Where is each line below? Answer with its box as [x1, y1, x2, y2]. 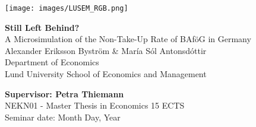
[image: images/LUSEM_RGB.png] [5, 4, 128, 12]
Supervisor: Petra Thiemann [5, 87, 124, 100]
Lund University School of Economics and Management [5, 68, 207, 80]
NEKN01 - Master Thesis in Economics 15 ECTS [5, 99, 185, 112]
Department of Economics [5, 56, 99, 68]
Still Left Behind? [5, 21, 80, 33]
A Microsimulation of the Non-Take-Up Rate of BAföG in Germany [5, 33, 251, 45]
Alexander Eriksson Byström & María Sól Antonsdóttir [5, 44, 207, 56]
